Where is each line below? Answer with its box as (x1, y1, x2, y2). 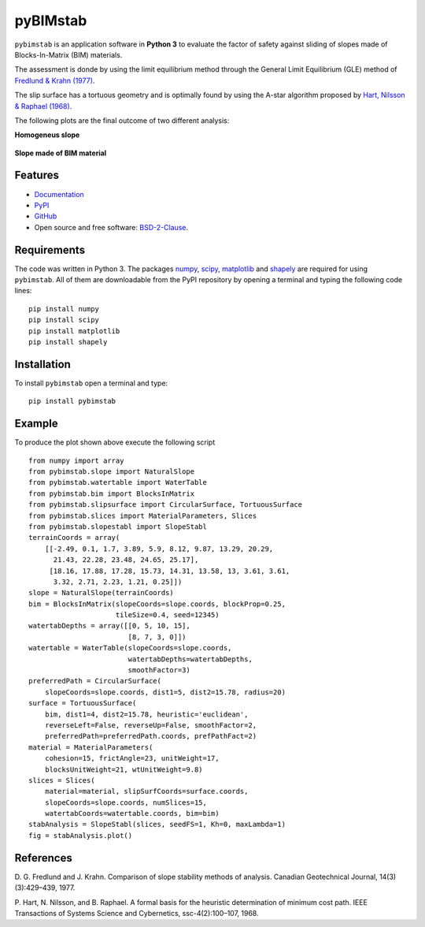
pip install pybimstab (28, 396, 116, 406)
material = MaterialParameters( (28, 743, 153, 752)
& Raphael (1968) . (14, 101, 72, 110)
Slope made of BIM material (14, 148, 107, 158)
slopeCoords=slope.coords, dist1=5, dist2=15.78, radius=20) (44, 687, 286, 697)
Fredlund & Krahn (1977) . (14, 76, 95, 85)
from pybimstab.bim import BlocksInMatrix (28, 489, 195, 498)
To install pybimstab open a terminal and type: (14, 378, 168, 388)
